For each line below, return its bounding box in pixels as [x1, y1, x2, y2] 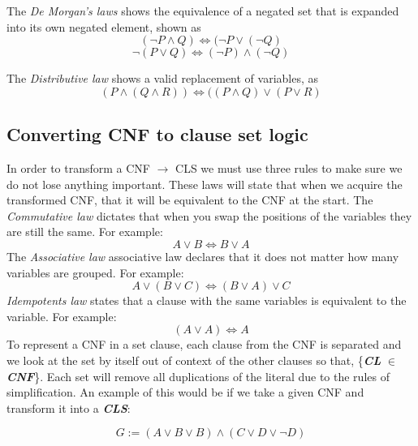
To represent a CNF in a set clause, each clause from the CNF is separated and [6, 336, 402, 353]
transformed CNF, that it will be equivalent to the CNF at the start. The [6, 191, 373, 208]
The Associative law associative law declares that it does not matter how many [6, 247, 399, 264]
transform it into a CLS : [6, 399, 131, 416]
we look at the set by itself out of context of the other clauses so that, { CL [6, 351, 381, 368]
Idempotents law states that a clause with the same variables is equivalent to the [6, 292, 407, 309]
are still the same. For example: [6, 223, 163, 240]
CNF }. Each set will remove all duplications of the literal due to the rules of [6, 367, 390, 384]
